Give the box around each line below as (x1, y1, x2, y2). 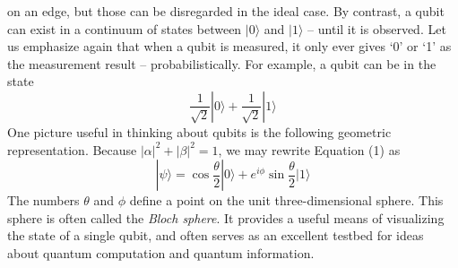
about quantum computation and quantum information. (7, 243, 315, 262)
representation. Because (7, 140, 137, 159)
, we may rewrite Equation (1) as (218, 140, 401, 159)
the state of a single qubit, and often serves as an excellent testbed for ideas (7, 226, 424, 245)
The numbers (7, 191, 80, 210)
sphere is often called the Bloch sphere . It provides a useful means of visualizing (7, 208, 445, 227)
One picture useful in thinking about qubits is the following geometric (7, 122, 392, 141)
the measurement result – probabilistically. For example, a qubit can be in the (7, 54, 436, 73)
